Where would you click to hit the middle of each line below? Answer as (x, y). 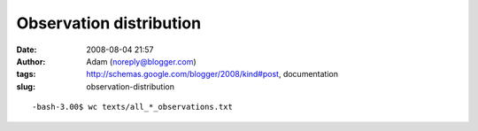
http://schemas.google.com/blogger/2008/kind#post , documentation (212, 74)
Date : (27, 50)
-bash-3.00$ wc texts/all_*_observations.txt (133, 107)
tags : (26, 74)
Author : (31, 61)
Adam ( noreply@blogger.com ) (141, 61)
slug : (26, 86)
